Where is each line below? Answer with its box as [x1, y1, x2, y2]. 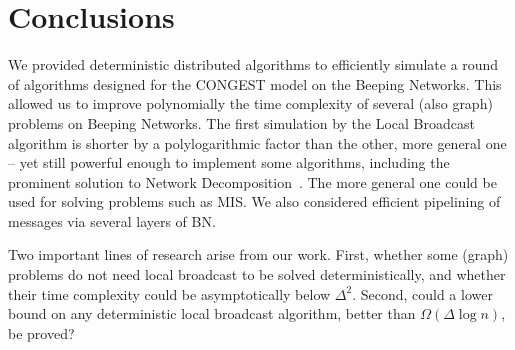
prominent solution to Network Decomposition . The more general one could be [8, 171, 497, 192]
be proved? [8, 322, 75, 343]
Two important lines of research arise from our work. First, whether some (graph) [8, 244, 509, 265]
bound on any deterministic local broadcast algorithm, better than [8, 303, 416, 324]
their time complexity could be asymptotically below [8, 283, 331, 304]
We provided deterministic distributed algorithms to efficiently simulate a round [8, 54, 499, 75]
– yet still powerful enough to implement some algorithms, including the [8, 152, 450, 173]
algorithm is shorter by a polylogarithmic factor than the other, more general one [8, 132, 507, 153]
